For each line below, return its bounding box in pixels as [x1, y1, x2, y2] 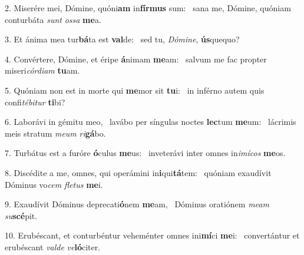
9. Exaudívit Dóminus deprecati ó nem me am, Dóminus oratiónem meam [5, 198, 269, 210]
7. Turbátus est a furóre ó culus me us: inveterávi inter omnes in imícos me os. [5, 147, 286, 159]
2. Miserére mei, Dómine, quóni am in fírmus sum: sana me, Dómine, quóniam [5, 2, 291, 14]
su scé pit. [5, 209, 38, 221]
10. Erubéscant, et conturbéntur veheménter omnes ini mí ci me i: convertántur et [5, 229, 300, 241]
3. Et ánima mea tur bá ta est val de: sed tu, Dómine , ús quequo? [5, 33, 240, 45]
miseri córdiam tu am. [5, 64, 80, 77]
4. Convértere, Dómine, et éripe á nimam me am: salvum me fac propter [5, 52, 267, 65]
